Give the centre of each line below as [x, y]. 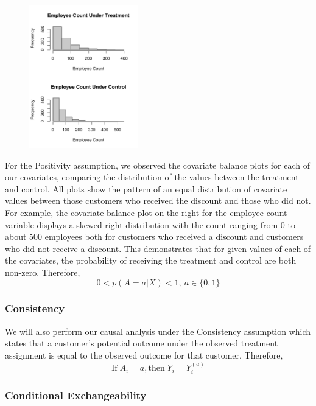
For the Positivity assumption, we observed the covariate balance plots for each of [158, 165]
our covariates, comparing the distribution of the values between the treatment [152, 177]
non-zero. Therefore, [43, 272]
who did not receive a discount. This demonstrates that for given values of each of [158, 248]
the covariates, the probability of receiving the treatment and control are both [151, 260]
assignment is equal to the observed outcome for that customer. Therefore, [144, 355]
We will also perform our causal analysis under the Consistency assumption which [158, 331]
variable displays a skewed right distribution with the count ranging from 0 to [150, 224]
